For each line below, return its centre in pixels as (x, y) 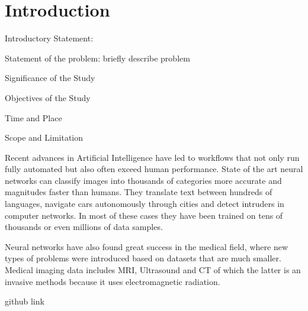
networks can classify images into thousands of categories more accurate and (143, 180)
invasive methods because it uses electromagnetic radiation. (113, 281)
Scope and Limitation (44, 137)
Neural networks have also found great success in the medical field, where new (147, 246)
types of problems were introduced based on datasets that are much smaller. (143, 258)
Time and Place (33, 117)
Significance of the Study (50, 78)
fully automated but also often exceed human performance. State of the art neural (154, 169)
